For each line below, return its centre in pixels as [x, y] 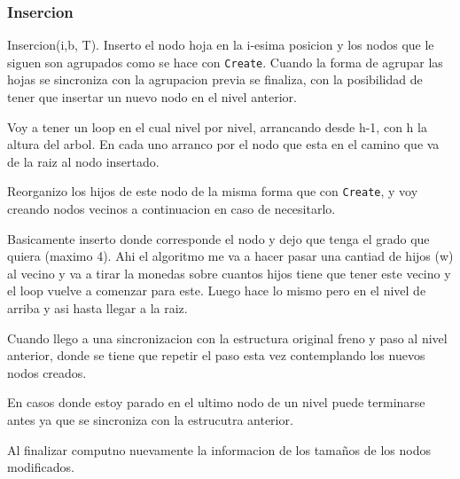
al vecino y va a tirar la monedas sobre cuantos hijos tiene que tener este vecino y [229, 273]
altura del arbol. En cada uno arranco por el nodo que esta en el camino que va [223, 144]
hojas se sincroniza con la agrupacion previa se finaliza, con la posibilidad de [215, 79]
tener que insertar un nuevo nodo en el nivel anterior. [152, 97]
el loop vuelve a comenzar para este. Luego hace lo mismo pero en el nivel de [217, 291]
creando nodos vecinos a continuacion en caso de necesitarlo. [172, 209]
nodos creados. [47, 372]
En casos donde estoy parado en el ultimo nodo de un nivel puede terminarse [216, 402]
